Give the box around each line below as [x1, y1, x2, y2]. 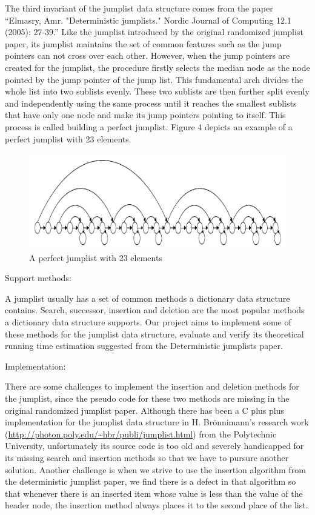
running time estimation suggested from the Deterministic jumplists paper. [5, 339, 283, 352]
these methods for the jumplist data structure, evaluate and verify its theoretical [5, 327, 304, 340]
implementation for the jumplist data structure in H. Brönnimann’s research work [5, 416, 309, 428]
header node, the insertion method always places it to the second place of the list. [5, 499, 308, 511]
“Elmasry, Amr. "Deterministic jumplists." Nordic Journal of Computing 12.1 [5, 13, 291, 26]
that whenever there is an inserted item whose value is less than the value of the [5, 487, 303, 499]
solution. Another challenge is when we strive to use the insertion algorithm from [5, 463, 306, 476]
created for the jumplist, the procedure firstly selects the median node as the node [5, 61, 310, 73]
